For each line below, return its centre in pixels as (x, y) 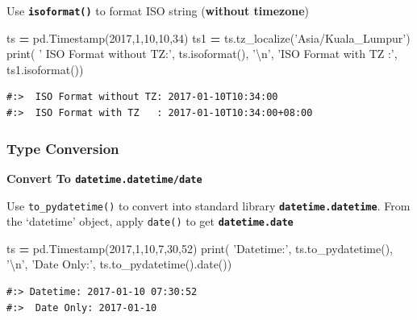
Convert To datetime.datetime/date (104, 178)
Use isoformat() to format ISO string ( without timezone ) (158, 10)
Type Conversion (63, 148)
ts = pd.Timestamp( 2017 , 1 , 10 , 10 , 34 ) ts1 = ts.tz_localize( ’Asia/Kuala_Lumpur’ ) (208, 37)
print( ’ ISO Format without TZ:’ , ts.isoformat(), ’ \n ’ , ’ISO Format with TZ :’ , (202, 54)
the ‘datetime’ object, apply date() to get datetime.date (150, 221)
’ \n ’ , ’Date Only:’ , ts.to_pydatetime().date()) (119, 264)
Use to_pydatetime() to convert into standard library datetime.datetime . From (208, 205)
